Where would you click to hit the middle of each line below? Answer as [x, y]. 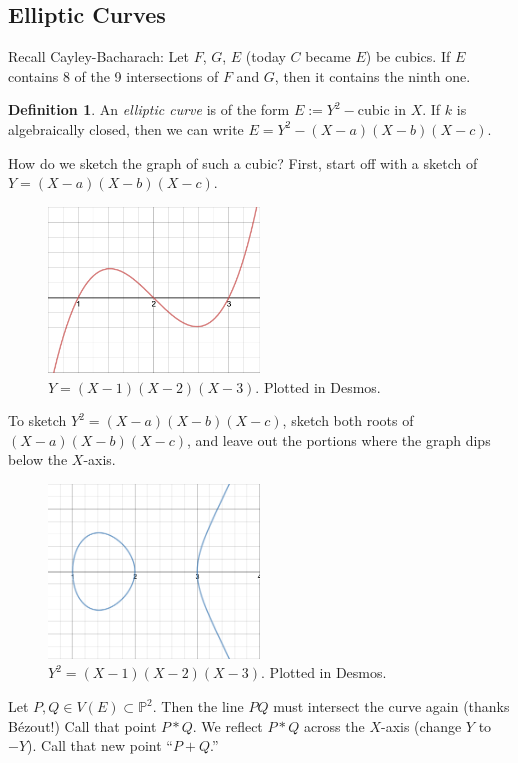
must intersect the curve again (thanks [391, 706]
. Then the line [198, 706]
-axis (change [421, 725]
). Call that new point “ [100, 745]
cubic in [381, 111]
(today [265, 56]
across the [334, 725]
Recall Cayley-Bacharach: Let [99, 56]
